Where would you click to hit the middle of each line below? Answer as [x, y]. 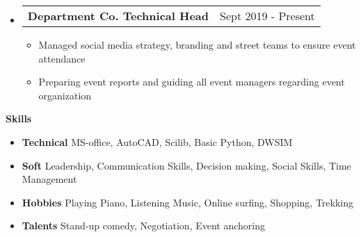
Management [49, 179]
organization [65, 95]
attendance [62, 58]
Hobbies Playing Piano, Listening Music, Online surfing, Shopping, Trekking [187, 202]
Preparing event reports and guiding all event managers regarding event [192, 82]
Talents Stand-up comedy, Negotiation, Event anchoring [143, 226]
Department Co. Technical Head [118, 16]
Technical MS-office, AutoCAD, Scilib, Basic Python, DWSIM [157, 141]
